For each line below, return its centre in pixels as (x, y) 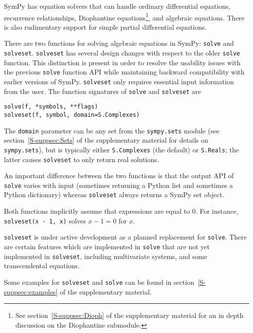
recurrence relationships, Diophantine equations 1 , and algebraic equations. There (124, 17)
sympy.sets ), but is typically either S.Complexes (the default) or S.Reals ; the (121, 149)
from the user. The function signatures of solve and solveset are (102, 91)
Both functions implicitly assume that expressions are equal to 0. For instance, (121, 211)
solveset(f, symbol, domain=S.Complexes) (72, 115)
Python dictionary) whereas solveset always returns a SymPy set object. (114, 194)
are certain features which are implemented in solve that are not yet (107, 246)
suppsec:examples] (31, 291)
